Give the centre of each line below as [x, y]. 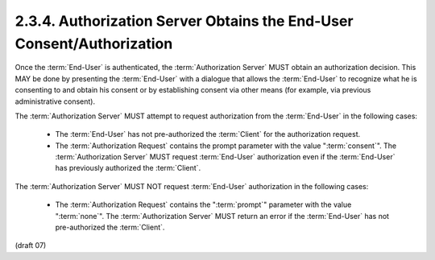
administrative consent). [55, 101]
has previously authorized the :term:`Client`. [128, 168]
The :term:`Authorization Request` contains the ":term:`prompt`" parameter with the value [203, 204]
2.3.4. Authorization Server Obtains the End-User [184, 21]
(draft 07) [31, 246]
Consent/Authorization [94, 43]
